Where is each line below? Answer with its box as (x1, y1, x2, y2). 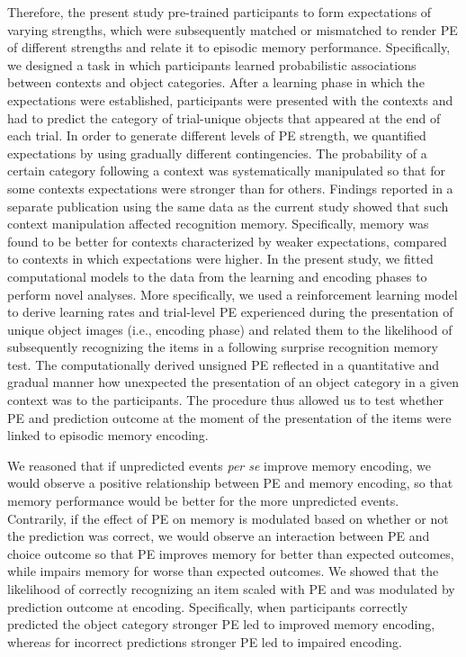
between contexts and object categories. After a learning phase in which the (7, 73, 425, 92)
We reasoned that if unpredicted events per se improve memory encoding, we (7, 455, 432, 474)
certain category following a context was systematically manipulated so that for (7, 161, 445, 180)
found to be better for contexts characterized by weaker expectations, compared (7, 231, 447, 250)
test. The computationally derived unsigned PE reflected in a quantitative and (7, 355, 440, 373)
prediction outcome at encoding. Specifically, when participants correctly (7, 597, 408, 616)
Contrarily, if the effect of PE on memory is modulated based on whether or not (7, 508, 449, 527)
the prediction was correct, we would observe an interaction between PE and (7, 526, 430, 545)
